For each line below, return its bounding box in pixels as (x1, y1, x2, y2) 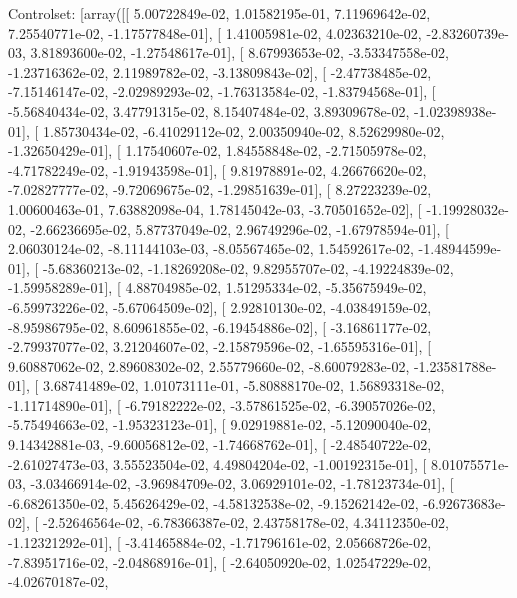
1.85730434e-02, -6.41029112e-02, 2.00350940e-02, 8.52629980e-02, (42, 120, 445, 141)
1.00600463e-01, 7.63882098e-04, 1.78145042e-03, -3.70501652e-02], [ (8, 198, 422, 219)
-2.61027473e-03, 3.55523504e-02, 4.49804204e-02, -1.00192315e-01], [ (8, 453, 427, 474)
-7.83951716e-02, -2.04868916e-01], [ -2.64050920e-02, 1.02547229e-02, (8, 551, 432, 572)
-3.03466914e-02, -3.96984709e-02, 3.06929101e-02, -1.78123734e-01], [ (30, 473, 454, 494)
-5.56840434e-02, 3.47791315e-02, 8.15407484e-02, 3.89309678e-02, (8, 100, 410, 121)
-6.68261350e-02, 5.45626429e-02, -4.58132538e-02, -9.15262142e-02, (8, 492, 419, 513)
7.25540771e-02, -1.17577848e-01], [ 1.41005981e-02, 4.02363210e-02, (8, 22, 422, 43)
